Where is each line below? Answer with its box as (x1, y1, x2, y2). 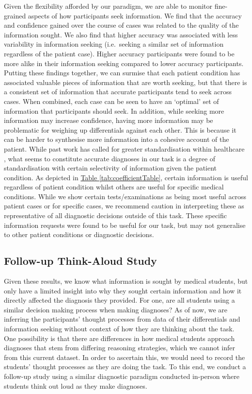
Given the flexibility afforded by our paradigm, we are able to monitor (4, 1, 213, 11)
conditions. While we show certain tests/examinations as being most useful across (4, 191, 247, 201)
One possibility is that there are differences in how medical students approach (4, 333, 235, 343)
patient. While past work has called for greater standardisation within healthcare (4, 143, 245, 154)
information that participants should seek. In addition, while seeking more (4, 105, 224, 116)
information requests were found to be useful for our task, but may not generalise (4, 220, 246, 230)
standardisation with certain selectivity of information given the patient (4, 163, 217, 173)
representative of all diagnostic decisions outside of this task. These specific (4, 210, 227, 221)
